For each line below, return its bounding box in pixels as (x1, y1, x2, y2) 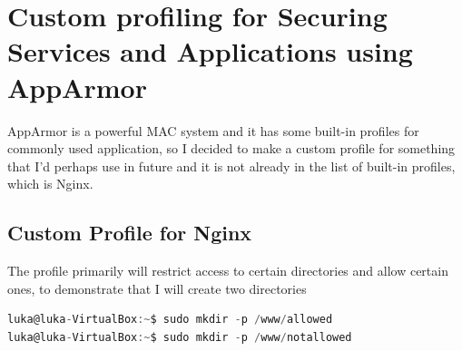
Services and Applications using (7, 33, 413, 70)
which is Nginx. (7, 174, 93, 193)
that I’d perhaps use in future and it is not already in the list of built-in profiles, (7, 156, 456, 175)
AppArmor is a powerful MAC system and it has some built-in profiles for (7, 121, 419, 140)
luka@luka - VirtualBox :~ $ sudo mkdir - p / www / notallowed (7, 330, 352, 344)
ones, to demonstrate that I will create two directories (7, 278, 307, 297)
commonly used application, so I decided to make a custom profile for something (7, 139, 456, 158)
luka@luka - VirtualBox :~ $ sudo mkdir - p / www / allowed (7, 313, 333, 327)
